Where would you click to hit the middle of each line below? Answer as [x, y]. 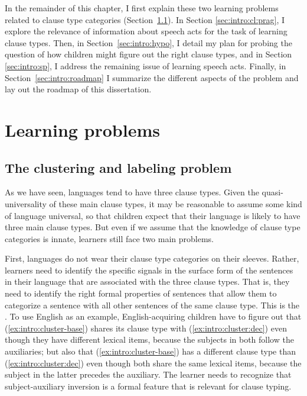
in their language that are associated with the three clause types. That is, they [147, 281]
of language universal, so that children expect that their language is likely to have [153, 215]
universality [26, 203]
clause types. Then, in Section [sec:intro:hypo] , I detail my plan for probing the [148, 42]
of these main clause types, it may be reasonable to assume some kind [176, 203]
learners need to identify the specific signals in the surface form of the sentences [149, 270]
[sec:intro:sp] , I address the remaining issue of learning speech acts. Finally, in [146, 65]
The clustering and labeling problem [118, 167]
